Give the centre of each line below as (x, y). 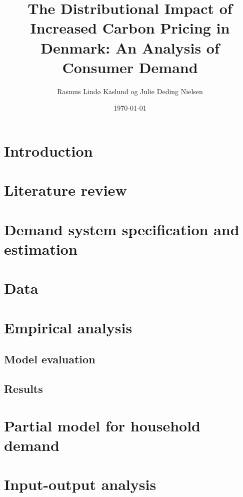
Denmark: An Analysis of (130, 47)
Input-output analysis (80, 484)
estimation (41, 248)
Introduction (48, 150)
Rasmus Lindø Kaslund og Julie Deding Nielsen (130, 91)
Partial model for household (102, 425)
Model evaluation (50, 359)
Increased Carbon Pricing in (130, 28)
